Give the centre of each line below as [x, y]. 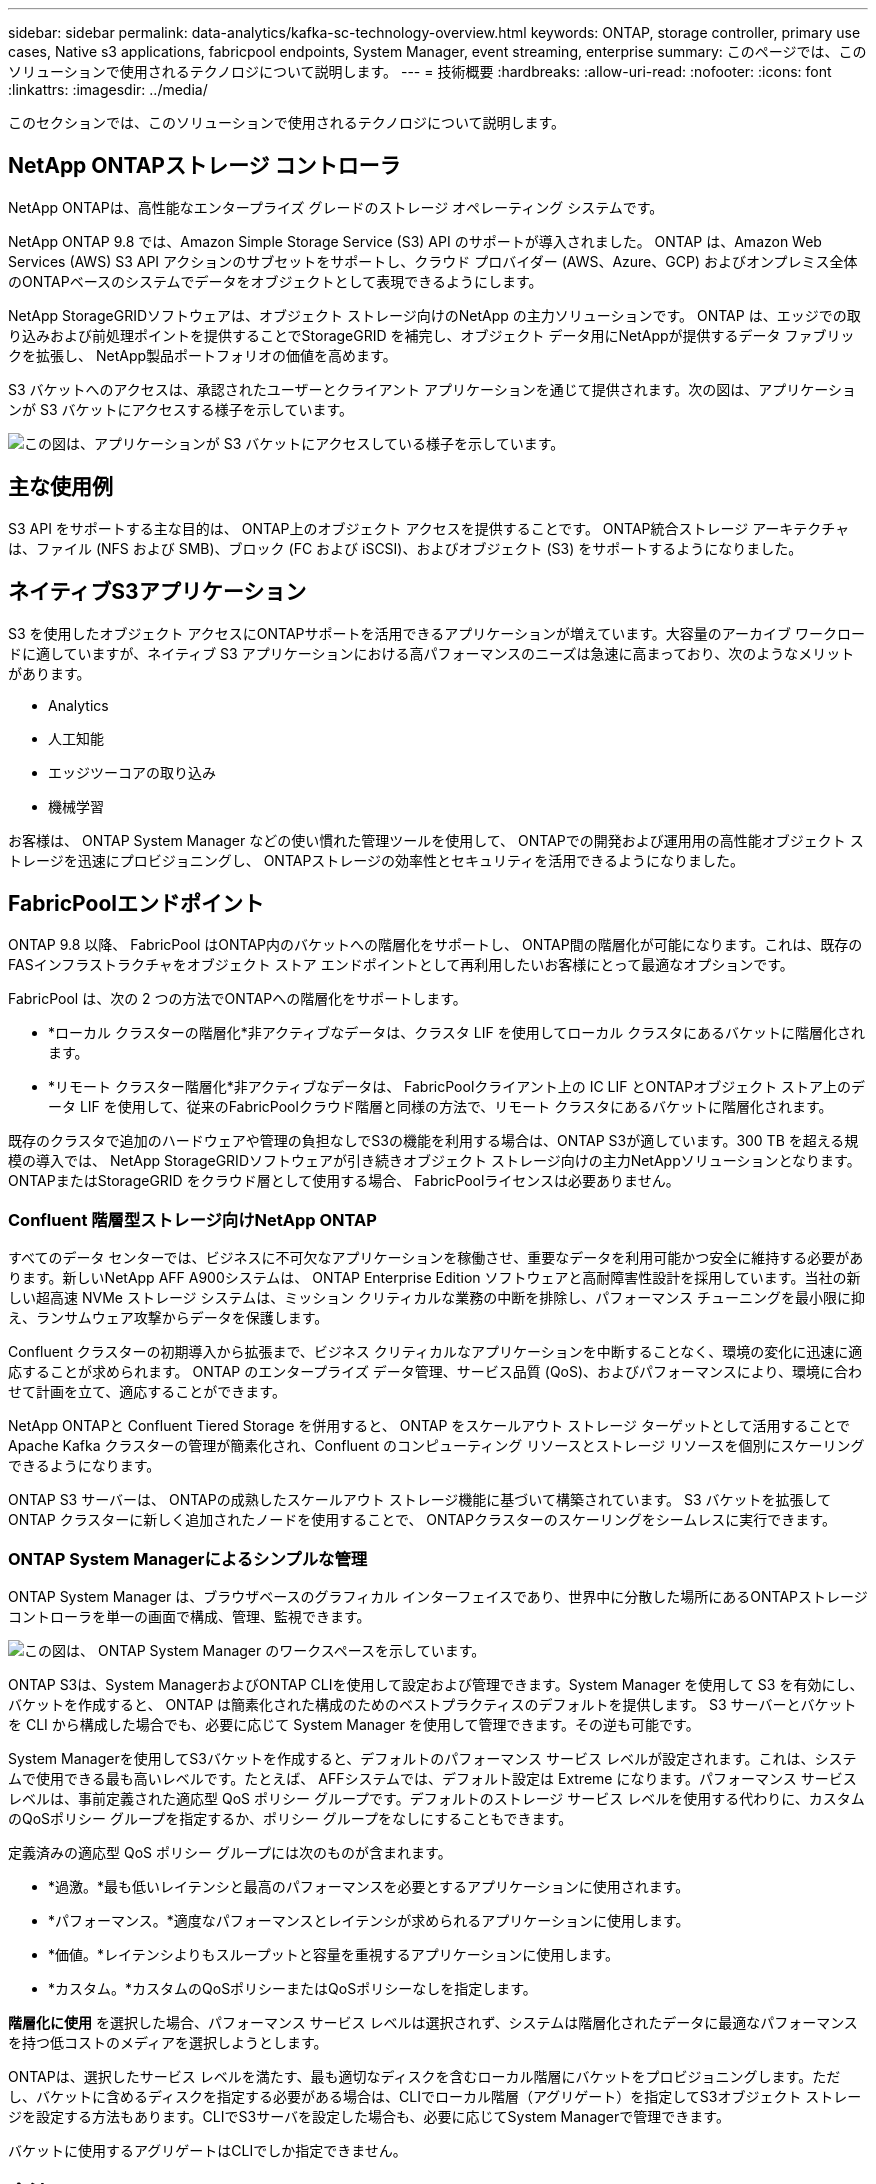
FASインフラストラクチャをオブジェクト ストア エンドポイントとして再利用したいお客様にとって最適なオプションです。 [401, 965]
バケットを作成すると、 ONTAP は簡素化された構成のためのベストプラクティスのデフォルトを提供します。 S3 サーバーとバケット [432, 1704]
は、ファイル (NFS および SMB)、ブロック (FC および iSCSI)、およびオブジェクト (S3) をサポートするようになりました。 [405, 548]
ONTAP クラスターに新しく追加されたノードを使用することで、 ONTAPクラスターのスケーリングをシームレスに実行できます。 [422, 1520]
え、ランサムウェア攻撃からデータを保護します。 [168, 1318]
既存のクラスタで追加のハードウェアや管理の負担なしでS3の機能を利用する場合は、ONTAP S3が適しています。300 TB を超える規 [433, 1141]
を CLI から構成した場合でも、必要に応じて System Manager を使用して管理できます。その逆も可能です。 [354, 1724]
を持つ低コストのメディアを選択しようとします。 [168, 2042]
